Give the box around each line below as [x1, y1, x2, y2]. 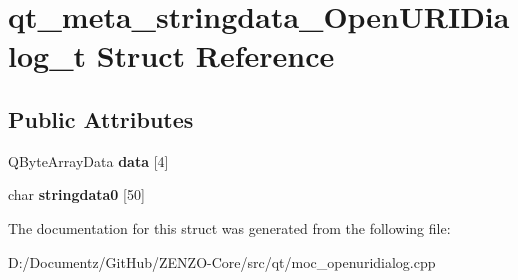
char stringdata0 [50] [8, 184, 145, 205]
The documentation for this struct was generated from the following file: [8, 217, 451, 238]
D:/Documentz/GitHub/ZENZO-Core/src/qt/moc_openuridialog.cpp [8, 251, 436, 272]
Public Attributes [8, 103, 194, 134]
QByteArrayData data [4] [8, 150, 169, 171]
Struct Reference [96, 35, 335, 76]
